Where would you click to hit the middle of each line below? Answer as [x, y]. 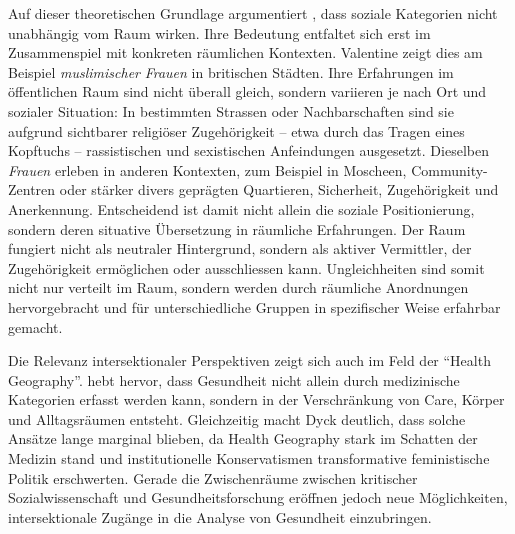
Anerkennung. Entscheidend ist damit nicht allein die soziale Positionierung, [241, 208]
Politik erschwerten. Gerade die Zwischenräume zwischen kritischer [213, 477]
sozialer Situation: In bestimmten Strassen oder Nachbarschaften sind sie [231, 110]
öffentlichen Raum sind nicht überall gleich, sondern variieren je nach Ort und [247, 91]
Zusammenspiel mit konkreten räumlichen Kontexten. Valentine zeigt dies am [245, 52]
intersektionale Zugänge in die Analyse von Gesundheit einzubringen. [220, 516]
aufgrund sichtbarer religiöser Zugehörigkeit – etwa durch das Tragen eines [236, 130]
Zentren [32, 189]
